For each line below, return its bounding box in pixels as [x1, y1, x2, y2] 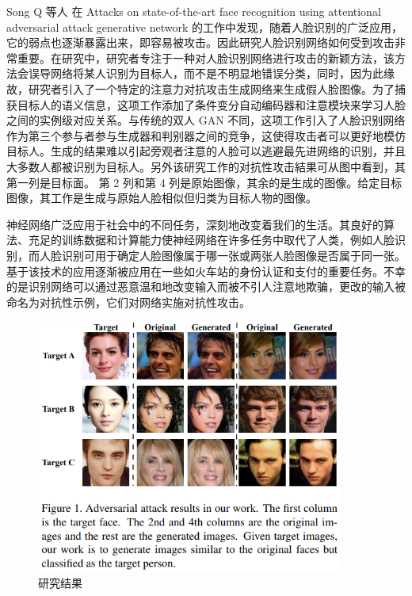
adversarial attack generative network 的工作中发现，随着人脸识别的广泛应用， [6, 18, 402, 35]
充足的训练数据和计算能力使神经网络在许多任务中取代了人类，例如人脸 [28, 231, 395, 248]
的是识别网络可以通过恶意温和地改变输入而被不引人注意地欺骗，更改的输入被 [6, 278, 406, 295]
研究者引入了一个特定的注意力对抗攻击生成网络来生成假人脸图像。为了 [28, 80, 395, 97]
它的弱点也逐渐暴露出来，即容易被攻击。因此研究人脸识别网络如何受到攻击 [6, 34, 395, 51]
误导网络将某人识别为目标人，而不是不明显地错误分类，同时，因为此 [28, 65, 383, 82]
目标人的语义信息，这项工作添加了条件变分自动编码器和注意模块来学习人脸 [17, 96, 406, 113]
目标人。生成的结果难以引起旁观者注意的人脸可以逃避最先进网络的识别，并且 [6, 143, 406, 159]
